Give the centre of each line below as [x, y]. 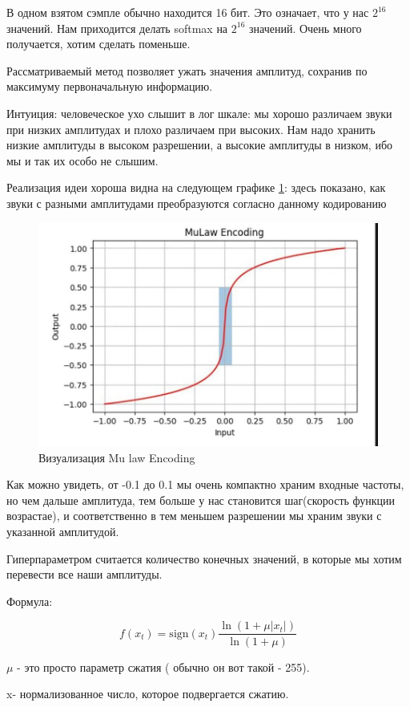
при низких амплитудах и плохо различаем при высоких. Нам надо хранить [191, 129]
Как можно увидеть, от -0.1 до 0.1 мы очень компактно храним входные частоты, [205, 484]
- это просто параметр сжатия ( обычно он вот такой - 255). [163, 666]
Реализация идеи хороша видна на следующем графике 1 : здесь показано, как [196, 187]
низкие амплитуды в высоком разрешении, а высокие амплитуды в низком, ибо [200, 145]
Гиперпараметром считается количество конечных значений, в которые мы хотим [204, 558]
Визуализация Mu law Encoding [117, 457]
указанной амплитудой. [63, 532]
